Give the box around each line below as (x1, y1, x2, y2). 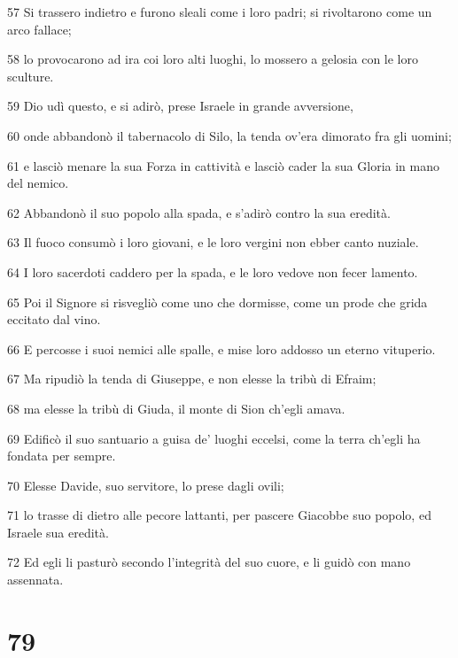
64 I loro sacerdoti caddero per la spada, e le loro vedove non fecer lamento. (7, 262, 418, 281)
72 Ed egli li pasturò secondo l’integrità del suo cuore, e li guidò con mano (7, 553, 411, 571)
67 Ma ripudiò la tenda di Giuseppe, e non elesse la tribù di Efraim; (7, 369, 376, 388)
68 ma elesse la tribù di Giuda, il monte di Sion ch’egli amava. (7, 399, 345, 417)
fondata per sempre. (7, 446, 116, 465)
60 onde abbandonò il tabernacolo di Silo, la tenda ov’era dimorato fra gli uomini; (7, 126, 452, 144)
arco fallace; (7, 19, 72, 38)
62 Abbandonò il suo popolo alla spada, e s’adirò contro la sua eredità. (7, 203, 391, 221)
